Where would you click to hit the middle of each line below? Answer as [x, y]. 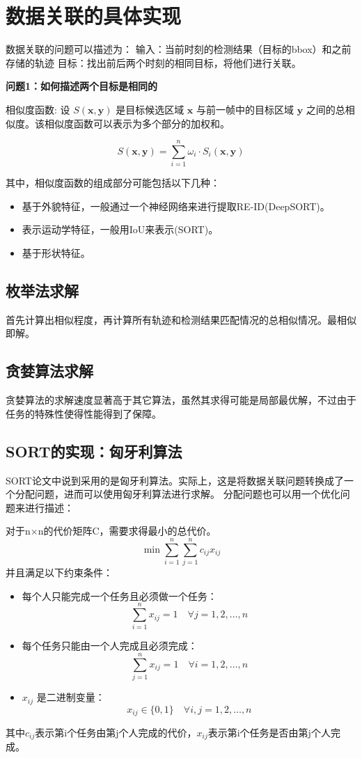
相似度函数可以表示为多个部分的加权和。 [137, 123]
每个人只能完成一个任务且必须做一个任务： [119, 595]
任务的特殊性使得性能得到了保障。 [84, 413]
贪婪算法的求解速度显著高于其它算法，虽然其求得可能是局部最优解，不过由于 [181, 400]
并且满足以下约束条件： [59, 573]
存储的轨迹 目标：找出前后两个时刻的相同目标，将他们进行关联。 [154, 62]
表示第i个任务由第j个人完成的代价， [116, 733]
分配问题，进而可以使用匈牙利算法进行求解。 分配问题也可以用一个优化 [178, 494]
